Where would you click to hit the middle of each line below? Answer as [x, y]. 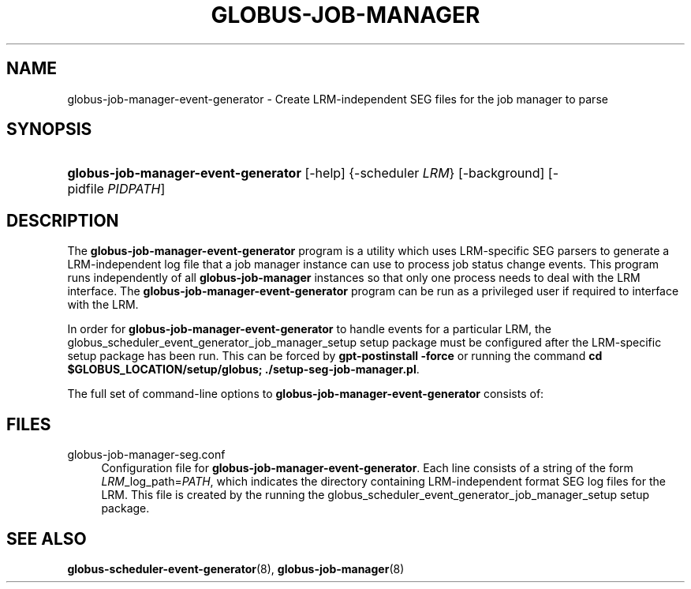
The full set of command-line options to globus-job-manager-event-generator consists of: [306, 394]
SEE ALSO [47, 538]
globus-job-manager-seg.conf [146, 455]
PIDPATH [134, 189]
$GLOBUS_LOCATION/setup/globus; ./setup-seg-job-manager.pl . [243, 370]
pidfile [86, 189]
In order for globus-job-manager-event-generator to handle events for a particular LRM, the [309, 329]
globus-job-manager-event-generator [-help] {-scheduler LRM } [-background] [306, 173]
